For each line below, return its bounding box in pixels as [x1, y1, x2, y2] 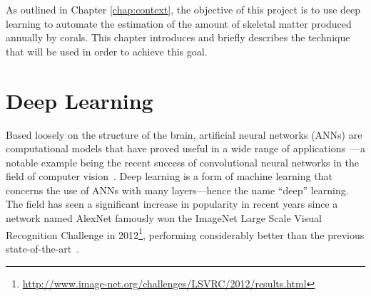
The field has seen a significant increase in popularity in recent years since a [6, 196, 338, 211]
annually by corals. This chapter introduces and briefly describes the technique [6, 30, 350, 45]
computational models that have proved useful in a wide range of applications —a [6, 141, 365, 156]
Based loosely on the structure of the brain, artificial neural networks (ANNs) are [6, 127, 362, 142]
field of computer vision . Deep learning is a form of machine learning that [6, 169, 332, 184]
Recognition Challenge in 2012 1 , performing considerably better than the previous [6, 225, 365, 242]
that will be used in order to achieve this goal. [6, 43, 208, 58]
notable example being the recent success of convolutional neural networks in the [6, 154, 360, 169]
